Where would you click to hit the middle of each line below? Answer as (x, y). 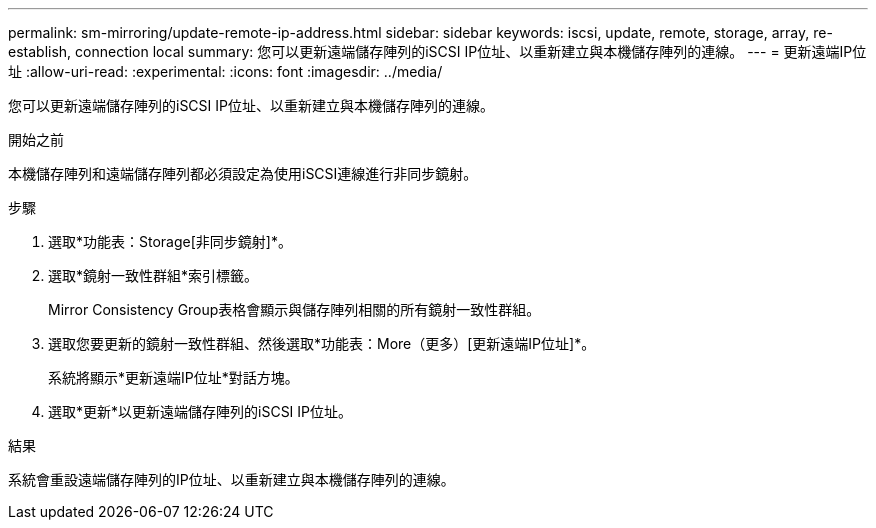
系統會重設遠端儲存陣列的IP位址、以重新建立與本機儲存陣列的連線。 (231, 479)
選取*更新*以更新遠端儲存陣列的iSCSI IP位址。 (200, 411)
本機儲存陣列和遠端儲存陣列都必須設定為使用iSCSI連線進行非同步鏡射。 (243, 173)
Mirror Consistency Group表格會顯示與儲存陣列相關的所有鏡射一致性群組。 (294, 309)
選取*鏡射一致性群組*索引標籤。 (153, 275)
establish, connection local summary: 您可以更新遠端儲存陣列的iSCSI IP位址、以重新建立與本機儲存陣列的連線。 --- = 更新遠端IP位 (437, 51)
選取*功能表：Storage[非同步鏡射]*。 (170, 241)
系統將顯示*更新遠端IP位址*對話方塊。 (173, 377)
